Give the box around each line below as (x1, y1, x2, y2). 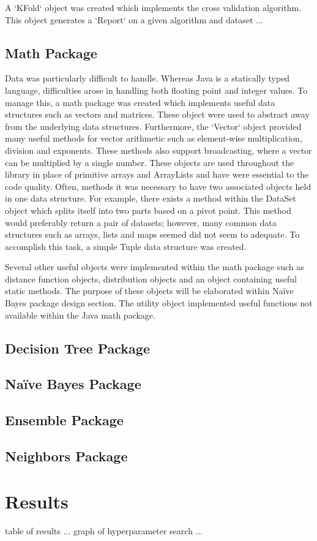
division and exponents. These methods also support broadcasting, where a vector (5, 143, 312, 156)
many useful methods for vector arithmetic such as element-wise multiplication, (5, 132, 302, 145)
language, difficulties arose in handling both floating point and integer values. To (5, 83, 308, 96)
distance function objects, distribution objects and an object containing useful (5, 272, 297, 285)
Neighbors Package (5, 447, 128, 465)
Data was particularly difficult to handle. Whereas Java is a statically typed (5, 72, 290, 85)
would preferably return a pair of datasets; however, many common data (5, 216, 277, 229)
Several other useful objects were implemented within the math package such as (5, 260, 304, 273)
